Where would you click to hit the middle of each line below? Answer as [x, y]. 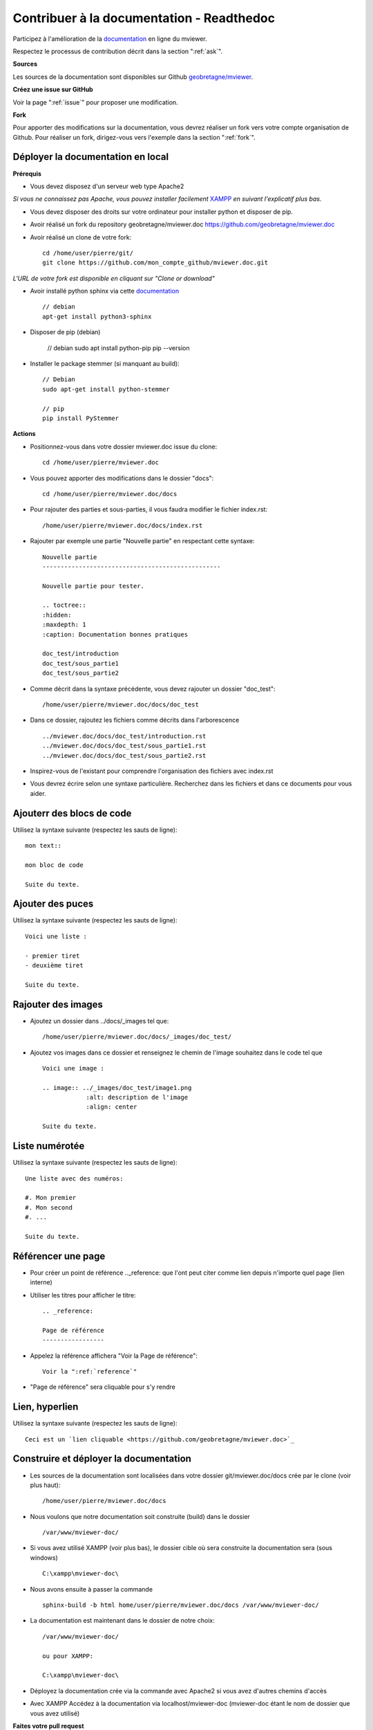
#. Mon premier [51, 1198]
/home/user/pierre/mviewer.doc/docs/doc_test [121, 704]
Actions [24, 434]
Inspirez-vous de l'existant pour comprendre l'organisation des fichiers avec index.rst [152, 771]
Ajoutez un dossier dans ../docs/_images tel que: [99, 1021]
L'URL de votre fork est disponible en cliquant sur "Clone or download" [114, 278]
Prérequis [27, 174]
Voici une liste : [56, 936]
